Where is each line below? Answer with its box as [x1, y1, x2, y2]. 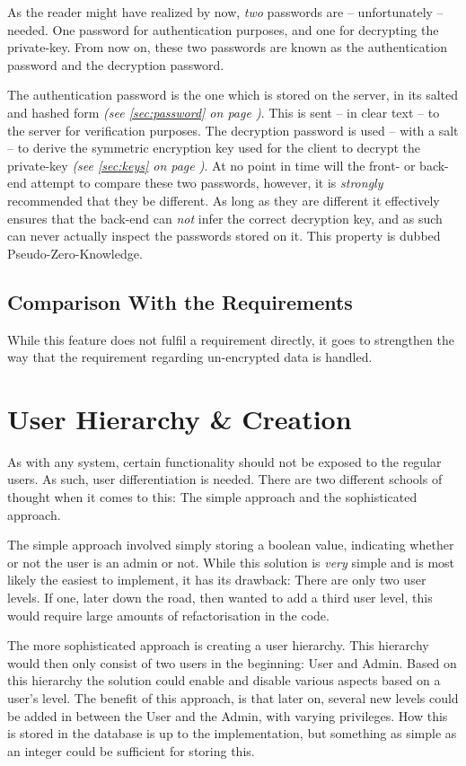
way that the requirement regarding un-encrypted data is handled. [7, 348, 373, 366]
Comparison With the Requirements [7, 287, 353, 315]
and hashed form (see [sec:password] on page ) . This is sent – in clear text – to [7, 102, 440, 121]
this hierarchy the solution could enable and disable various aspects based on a [7, 671, 441, 690]
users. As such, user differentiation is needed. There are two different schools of [7, 470, 443, 489]
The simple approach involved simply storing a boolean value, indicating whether [7, 535, 454, 554]
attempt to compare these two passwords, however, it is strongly [31, 173, 383, 192]
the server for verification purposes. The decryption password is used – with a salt [7, 120, 459, 139]
